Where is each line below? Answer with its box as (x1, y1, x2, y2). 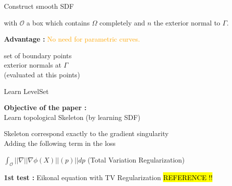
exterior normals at (4, 60, 62, 70)
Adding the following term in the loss (4, 138, 116, 148)
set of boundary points (4, 50, 72, 60)
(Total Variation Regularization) (88, 154, 185, 164)
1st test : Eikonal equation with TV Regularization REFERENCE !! (4, 172, 213, 183)
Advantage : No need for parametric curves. (4, 34, 140, 44)
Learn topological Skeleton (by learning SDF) (4, 112, 140, 122)
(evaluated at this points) (4, 69, 80, 79)
